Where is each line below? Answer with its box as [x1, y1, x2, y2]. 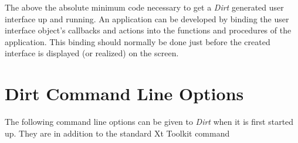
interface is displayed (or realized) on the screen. [5, 47, 179, 59]
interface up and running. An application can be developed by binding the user [5, 12, 289, 25]
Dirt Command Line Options [5, 81, 244, 105]
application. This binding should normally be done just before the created [5, 35, 270, 47]
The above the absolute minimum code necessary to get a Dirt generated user [5, 1, 284, 13]
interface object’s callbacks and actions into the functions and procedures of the [5, 24, 292, 36]
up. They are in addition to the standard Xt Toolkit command [5, 127, 230, 139]
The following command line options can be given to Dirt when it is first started [5, 115, 294, 128]
